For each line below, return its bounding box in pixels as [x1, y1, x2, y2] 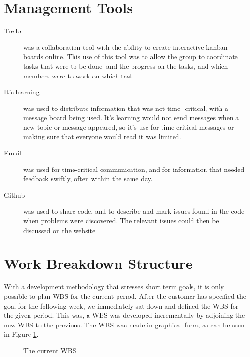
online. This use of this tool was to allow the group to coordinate [45, 51, 238, 62]
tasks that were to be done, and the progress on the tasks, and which [23, 61, 228, 71]
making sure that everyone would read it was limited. [23, 131, 181, 141]
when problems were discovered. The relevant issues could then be [23, 216, 219, 226]
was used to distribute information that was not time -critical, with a [23, 103, 228, 113]
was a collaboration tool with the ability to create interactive [23, 42, 204, 52]
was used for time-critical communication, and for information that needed [23, 164, 245, 174]
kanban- [206, 42, 230, 52]
